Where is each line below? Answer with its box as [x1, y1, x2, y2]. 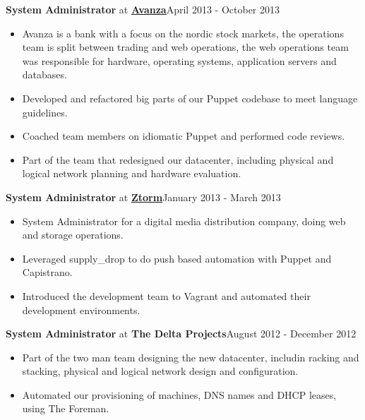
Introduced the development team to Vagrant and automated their [22, 288, 311, 303]
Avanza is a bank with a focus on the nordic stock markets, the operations [22, 25, 344, 40]
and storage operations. [22, 227, 124, 242]
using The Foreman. [22, 401, 109, 416]
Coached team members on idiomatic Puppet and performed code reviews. [22, 128, 345, 143]
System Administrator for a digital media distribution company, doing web [22, 213, 346, 228]
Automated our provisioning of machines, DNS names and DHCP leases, [22, 387, 337, 402]
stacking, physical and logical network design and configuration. [22, 364, 299, 378]
